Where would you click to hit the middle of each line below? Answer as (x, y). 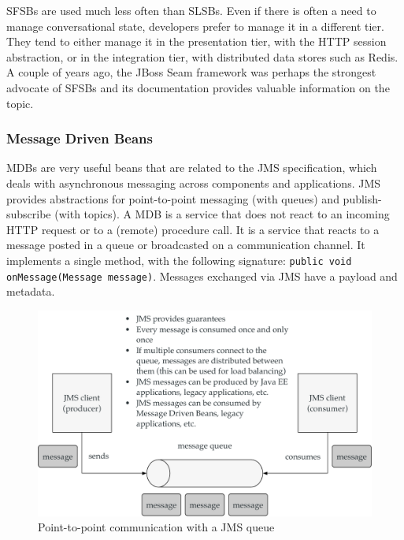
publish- (362, 198)
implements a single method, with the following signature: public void (179, 260)
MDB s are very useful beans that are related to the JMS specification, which (192, 168)
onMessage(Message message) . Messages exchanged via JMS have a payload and (202, 276)
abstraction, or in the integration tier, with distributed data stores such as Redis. (202, 56)
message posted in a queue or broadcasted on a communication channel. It (186, 245)
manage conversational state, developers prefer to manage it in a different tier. (195, 26)
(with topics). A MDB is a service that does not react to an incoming (222, 214)
